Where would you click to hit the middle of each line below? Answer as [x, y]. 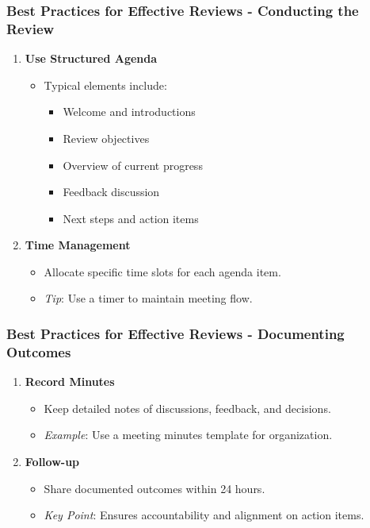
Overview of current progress [133, 165]
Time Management [78, 245]
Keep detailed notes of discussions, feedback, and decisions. [187, 408]
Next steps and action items [131, 218]
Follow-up [52, 461]
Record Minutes [70, 382]
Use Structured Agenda [91, 58]
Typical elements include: [105, 85]
